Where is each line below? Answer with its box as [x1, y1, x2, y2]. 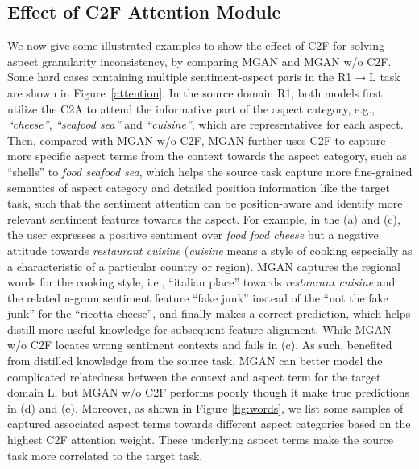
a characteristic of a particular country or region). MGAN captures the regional [7, 257, 400, 274]
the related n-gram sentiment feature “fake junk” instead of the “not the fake [7, 289, 388, 306]
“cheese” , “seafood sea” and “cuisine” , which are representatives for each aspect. [7, 116, 404, 133]
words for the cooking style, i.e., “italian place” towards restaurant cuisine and [7, 274, 396, 290]
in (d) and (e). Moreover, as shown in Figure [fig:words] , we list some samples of [7, 399, 404, 416]
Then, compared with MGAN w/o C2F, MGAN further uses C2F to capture [7, 131, 386, 148]
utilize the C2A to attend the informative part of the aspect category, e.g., [7, 100, 375, 117]
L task [368, 68, 400, 85]
